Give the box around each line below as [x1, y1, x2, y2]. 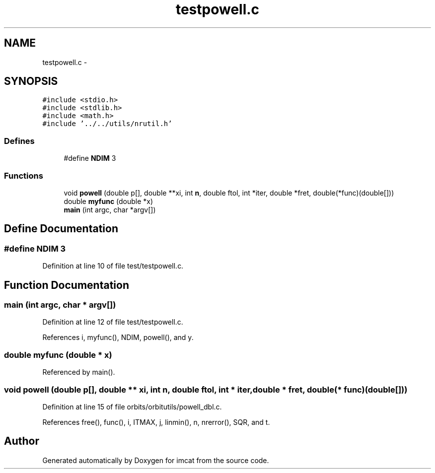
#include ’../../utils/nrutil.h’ [42, 120, 172, 128]
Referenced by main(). [42, 368, 115, 377]
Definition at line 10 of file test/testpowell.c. [42, 262, 184, 270]
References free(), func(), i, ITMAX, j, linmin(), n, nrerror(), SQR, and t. [42, 417, 270, 426]
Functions [4, 170, 43, 181]
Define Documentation [4, 222, 118, 235]
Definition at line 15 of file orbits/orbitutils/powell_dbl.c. [42, 402, 222, 411]
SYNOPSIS [4, 75, 58, 88]
